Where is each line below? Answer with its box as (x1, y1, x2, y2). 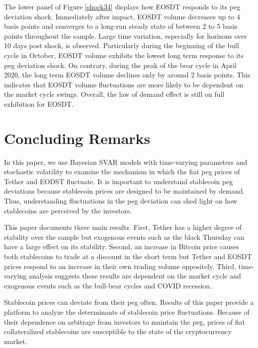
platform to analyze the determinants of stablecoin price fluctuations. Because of (4, 306, 250, 317)
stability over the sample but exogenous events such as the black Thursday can (4, 231, 245, 242)
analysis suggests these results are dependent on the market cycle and (28, 271, 241, 281)
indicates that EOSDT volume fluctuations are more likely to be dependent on (4, 79, 243, 89)
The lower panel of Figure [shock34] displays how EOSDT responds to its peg (4, 1, 241, 11)
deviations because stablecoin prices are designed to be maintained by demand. (4, 186, 245, 196)
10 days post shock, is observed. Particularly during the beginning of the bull (4, 40, 239, 51)
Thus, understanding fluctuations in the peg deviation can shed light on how (4, 196, 238, 206)
